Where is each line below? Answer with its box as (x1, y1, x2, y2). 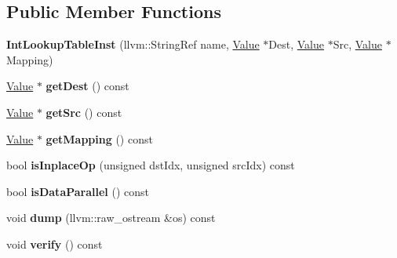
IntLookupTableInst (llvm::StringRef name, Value (6, 36, 260, 53)
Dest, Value (268, 36, 325, 53)
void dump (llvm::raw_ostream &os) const (6, 209, 216, 226)
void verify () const (6, 235, 103, 252)
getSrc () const (46, 104, 122, 120)
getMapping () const (46, 130, 153, 147)
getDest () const (46, 78, 129, 94)
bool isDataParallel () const (6, 183, 150, 199)
